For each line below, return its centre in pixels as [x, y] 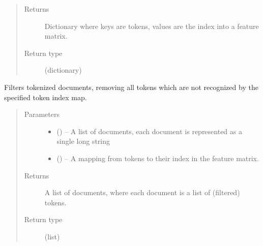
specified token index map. [46, 97]
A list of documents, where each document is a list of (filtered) [142, 192]
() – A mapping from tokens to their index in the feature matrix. [158, 158]
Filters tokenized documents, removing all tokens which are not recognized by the [131, 87]
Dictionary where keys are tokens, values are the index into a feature [152, 26]
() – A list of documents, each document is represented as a [149, 131]
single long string [83, 141]
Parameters [42, 114]
